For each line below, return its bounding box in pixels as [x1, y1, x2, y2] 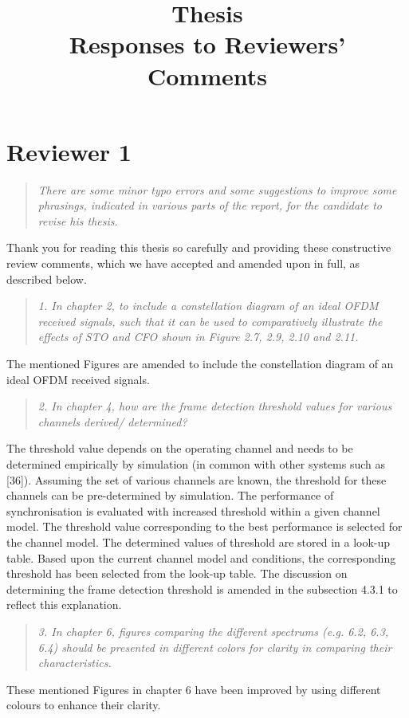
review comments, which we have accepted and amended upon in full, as [6, 255, 360, 272]
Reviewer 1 [6, 135, 132, 167]
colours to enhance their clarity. [6, 696, 161, 713]
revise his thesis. [37, 212, 118, 229]
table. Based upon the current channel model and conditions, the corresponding [6, 549, 396, 566]
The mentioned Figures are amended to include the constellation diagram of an [6, 355, 394, 372]
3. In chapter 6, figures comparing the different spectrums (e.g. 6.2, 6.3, [37, 622, 389, 639]
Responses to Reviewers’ [69, 28, 346, 61]
